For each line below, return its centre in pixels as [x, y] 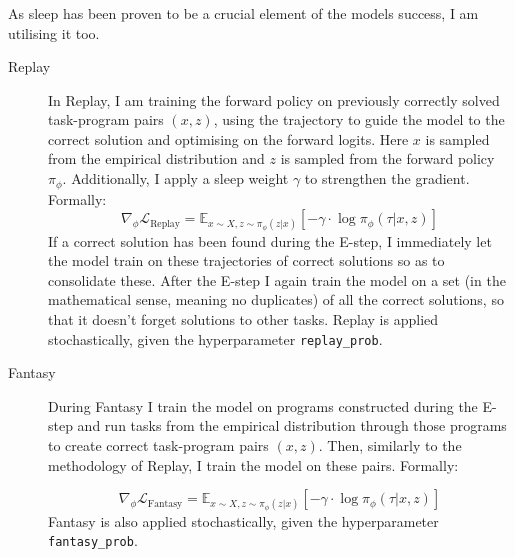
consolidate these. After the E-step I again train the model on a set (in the [277, 279]
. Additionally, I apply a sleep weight [175, 178]
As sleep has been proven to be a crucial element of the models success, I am [243, 12]
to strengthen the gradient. [387, 178]
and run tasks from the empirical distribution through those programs [292, 425]
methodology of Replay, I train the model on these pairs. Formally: [253, 464]
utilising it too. [54, 32]
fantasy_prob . [93, 540]
